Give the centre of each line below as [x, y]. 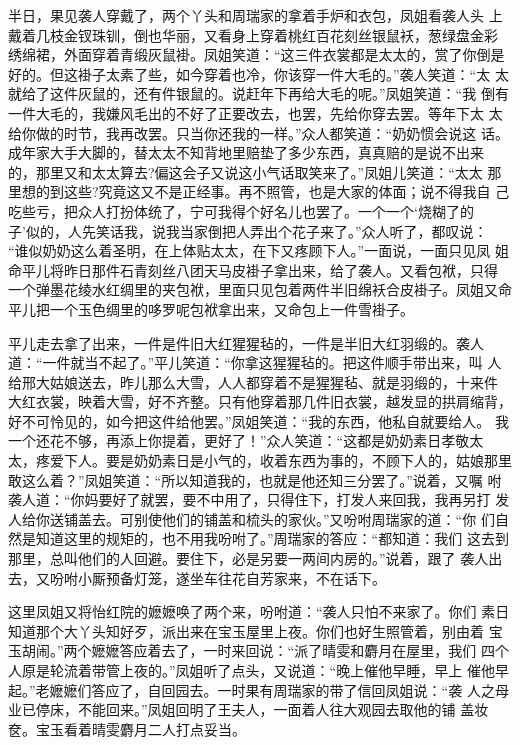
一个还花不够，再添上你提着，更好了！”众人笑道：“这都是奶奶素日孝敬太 [246, 440]
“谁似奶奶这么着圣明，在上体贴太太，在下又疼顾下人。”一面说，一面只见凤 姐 [258, 250]
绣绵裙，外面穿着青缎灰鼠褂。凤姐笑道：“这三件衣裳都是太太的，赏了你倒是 [256, 54]
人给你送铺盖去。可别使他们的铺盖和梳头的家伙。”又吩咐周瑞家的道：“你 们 [251, 518]
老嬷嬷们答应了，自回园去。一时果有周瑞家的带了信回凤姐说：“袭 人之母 [272, 689]
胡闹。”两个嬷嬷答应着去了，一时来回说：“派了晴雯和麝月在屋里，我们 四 [258, 650]
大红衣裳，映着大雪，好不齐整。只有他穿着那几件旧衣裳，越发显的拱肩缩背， [260, 401]
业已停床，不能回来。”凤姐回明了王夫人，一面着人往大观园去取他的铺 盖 [241, 709]
